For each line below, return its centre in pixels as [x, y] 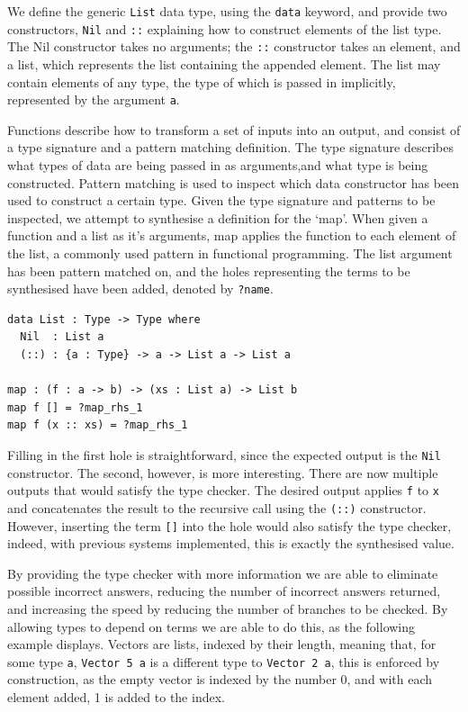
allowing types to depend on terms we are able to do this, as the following [211, 626]
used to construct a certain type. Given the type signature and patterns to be [221, 200]
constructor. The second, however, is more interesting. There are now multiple [223, 472]
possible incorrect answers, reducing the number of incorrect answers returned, [224, 591]
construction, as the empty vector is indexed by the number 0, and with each [220, 679]
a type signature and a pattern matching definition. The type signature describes [230, 147]
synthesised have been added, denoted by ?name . [140, 288]
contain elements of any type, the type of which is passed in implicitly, [202, 81]
